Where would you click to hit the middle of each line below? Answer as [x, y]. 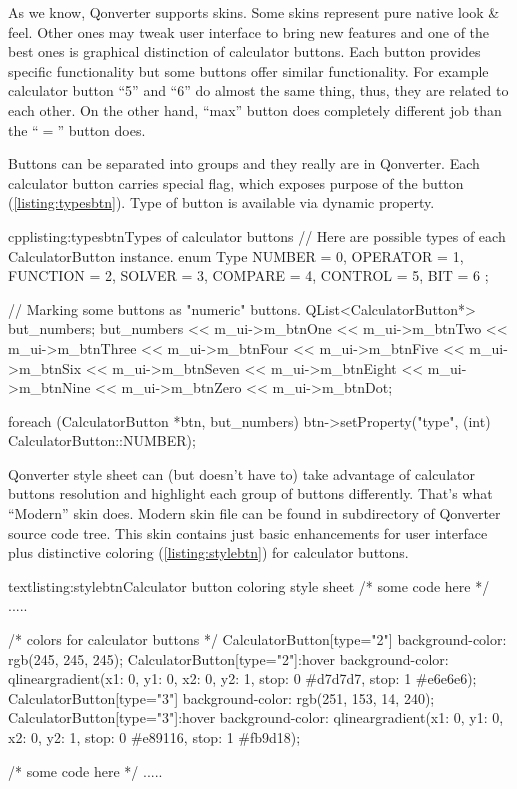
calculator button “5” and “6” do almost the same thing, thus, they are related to [258, 90]
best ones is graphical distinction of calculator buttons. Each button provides [244, 51]
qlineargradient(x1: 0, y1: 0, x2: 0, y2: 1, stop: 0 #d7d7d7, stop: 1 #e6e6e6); [242, 678]
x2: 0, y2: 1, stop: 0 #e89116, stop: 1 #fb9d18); [154, 737]
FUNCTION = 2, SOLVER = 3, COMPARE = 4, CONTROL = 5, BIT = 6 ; [248, 275]
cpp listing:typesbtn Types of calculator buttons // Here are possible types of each [257, 235]
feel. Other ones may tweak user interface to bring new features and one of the [249, 31]
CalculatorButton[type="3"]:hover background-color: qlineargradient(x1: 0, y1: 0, [256, 717]
